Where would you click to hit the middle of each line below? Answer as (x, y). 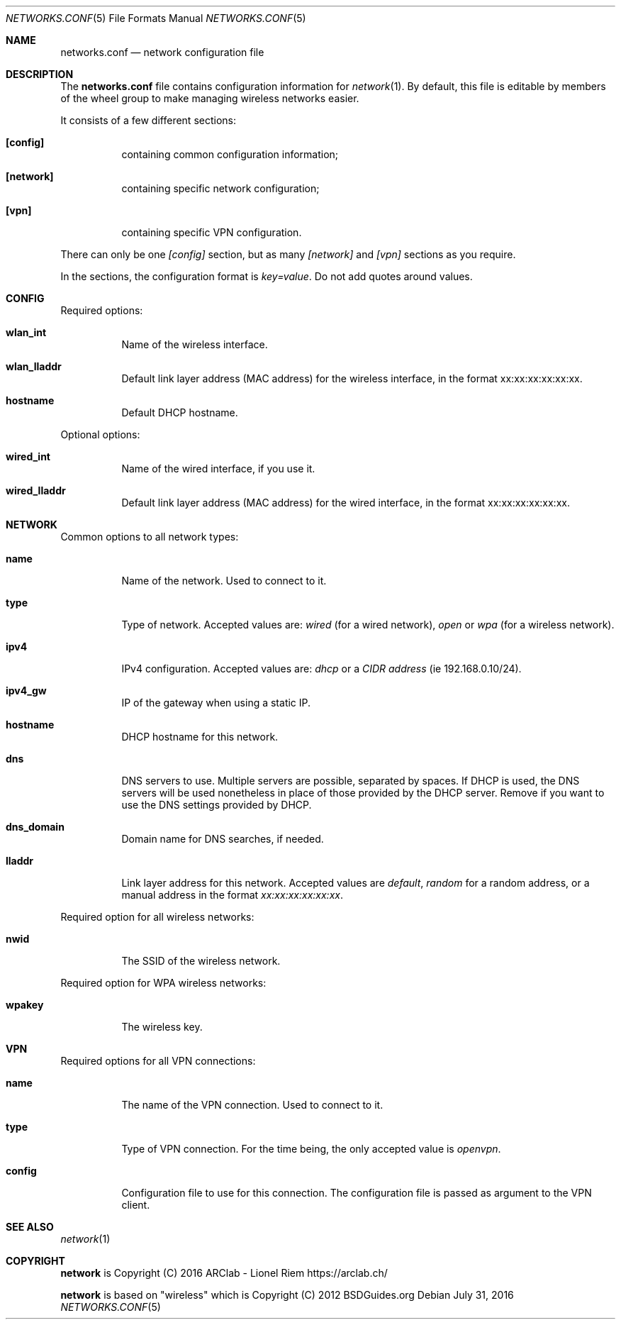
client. (136, 1205)
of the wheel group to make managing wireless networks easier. (210, 98)
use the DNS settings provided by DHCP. (217, 805)
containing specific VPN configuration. (212, 232)
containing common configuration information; (230, 154)
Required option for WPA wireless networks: (163, 983)
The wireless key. (162, 1027)
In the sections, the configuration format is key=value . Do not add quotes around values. (267, 276)
